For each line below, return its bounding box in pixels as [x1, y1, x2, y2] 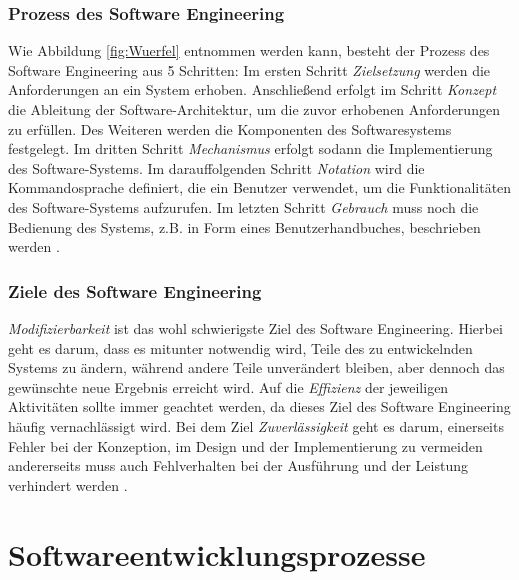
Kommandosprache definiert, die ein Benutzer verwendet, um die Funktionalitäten [8, 177, 512, 198]
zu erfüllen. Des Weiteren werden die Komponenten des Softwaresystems [8, 118, 452, 139]
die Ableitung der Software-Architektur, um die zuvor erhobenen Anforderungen [8, 99, 500, 119]
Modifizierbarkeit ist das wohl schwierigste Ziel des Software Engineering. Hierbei [8, 317, 503, 338]
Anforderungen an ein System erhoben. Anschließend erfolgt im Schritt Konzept [8, 79, 497, 100]
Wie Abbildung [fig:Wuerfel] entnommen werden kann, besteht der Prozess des [8, 40, 490, 61]
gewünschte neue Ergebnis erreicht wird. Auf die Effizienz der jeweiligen [8, 376, 449, 397]
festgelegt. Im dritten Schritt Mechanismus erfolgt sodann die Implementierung [8, 138, 493, 159]
